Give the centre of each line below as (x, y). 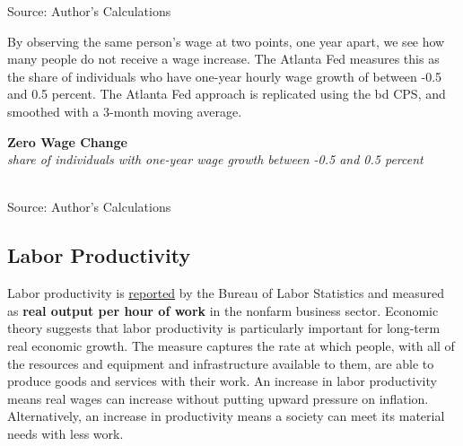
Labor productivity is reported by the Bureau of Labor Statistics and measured (226, 293)
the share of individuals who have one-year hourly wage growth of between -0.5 (225, 76)
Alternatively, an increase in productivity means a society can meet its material (226, 416)
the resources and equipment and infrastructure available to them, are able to (221, 363)
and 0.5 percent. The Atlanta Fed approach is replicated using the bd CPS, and (227, 94)
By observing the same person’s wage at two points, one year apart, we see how (226, 41)
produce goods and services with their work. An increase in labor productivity (222, 381)
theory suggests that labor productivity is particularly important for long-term (224, 328)
